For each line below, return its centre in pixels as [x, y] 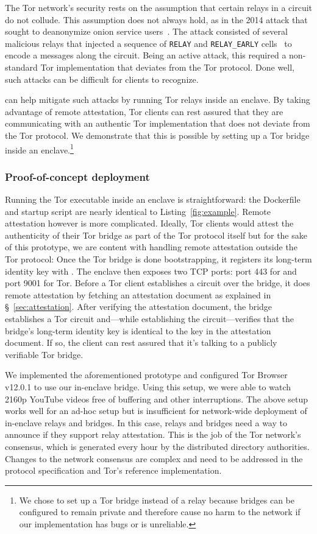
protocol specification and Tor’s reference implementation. [113, 470]
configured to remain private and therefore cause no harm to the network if [160, 512]
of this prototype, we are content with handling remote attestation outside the [151, 247]
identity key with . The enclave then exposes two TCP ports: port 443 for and [151, 271]
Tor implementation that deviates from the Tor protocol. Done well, [168, 67]
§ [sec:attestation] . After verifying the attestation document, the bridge [139, 307]
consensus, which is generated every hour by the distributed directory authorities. [157, 446]
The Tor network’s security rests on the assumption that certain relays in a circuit [158, 7]
